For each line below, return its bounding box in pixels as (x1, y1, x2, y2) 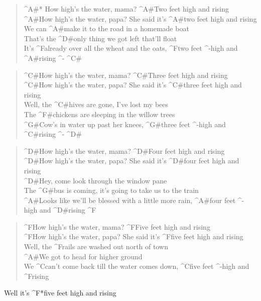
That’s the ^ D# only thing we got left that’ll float (24, 33, 177, 43)
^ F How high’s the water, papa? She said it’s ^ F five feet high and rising (24, 231, 243, 242)
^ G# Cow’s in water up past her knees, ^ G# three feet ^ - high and (24, 119, 226, 129)
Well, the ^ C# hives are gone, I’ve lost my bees (24, 99, 169, 110)
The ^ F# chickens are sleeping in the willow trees (24, 109, 175, 119)
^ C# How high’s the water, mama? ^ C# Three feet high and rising (24, 69, 228, 80)
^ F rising (24, 270, 49, 281)
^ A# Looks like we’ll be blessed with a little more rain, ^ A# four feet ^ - (24, 194, 244, 205)
